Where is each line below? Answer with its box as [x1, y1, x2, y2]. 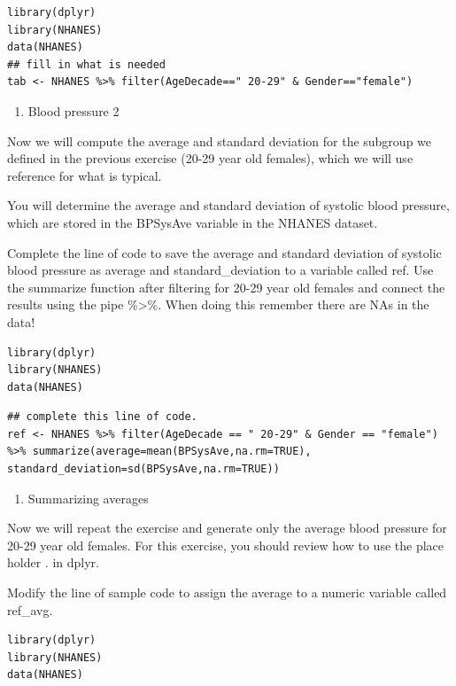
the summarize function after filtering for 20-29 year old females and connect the [7, 277, 445, 296]
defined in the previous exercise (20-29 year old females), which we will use [7, 149, 413, 168]
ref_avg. [7, 600, 53, 619]
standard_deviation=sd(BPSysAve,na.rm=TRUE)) [7, 463, 280, 476]
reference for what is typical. [7, 166, 162, 184]
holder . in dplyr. [7, 553, 99, 572]
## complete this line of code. [7, 410, 197, 424]
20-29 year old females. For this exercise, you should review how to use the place [7, 535, 444, 554]
